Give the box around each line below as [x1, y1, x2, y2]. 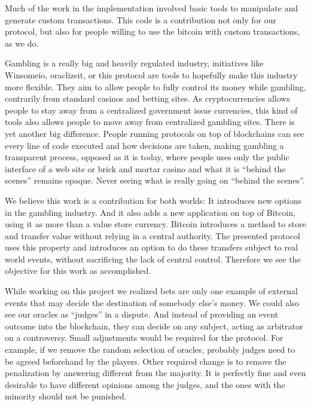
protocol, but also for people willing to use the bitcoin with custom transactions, [5, 25, 300, 38]
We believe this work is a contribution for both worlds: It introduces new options [5, 194, 302, 206]
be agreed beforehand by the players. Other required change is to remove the [5, 355, 286, 367]
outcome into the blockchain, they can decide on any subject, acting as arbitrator [5, 319, 303, 332]
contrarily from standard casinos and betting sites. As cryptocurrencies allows [5, 92, 290, 105]
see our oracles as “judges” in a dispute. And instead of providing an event [5, 308, 279, 320]
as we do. [5, 36, 39, 49]
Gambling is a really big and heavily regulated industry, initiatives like [5, 57, 264, 69]
